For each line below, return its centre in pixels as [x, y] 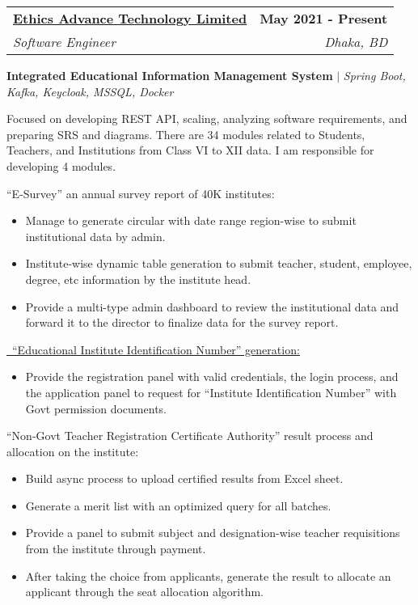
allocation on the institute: [73, 451]
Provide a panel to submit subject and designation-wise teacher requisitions [213, 533]
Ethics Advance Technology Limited [130, 18]
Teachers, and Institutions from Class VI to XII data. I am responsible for [190, 150]
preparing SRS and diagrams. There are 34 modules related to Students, [186, 134]
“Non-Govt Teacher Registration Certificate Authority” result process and [190, 436]
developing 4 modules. [61, 165]
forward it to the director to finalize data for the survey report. [182, 322]
